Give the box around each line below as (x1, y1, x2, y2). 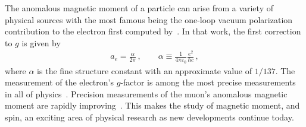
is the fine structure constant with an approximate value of (37, 64, 252, 77)
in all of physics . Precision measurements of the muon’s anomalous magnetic (5, 87, 288, 100)
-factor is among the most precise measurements (120, 76, 296, 88)
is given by (21, 36, 61, 49)
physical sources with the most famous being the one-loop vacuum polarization (5, 13, 293, 26)
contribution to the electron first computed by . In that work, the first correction (5, 25, 301, 37)
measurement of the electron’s (5, 76, 114, 88)
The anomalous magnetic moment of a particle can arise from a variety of (5, 2, 273, 14)
